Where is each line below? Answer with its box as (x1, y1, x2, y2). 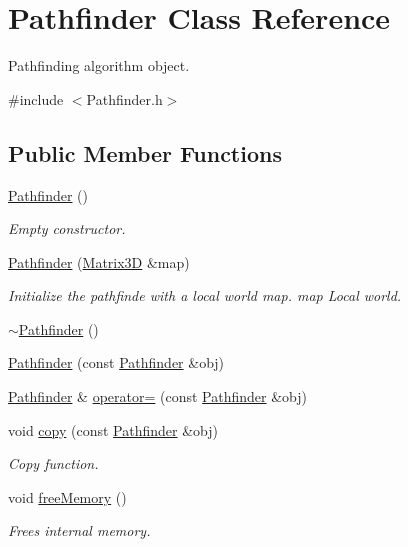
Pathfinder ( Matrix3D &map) (8, 251, 190, 272)
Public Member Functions (8, 137, 282, 168)
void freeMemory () (8, 486, 127, 507)
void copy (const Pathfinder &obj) (8, 419, 218, 440)
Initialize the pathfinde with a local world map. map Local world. (8, 285, 402, 306)
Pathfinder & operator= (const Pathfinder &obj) (8, 386, 308, 407)
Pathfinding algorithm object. (8, 55, 190, 76)
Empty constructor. (8, 218, 126, 239)
